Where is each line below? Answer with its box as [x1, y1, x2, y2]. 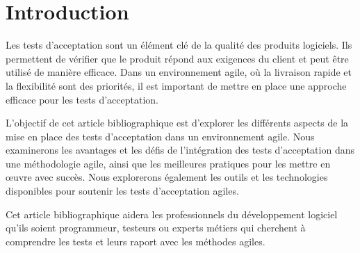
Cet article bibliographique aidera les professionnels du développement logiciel [6, 206, 338, 221]
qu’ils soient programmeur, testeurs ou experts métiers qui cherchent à [6, 220, 306, 235]
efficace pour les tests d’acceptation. [6, 92, 158, 106]
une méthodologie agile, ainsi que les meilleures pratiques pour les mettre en [6, 156, 331, 170]
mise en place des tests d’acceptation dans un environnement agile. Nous [6, 129, 315, 143]
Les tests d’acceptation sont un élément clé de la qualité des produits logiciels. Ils [6, 38, 352, 52]
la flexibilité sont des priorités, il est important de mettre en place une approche [6, 78, 347, 92]
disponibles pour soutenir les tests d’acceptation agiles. [6, 183, 239, 198]
